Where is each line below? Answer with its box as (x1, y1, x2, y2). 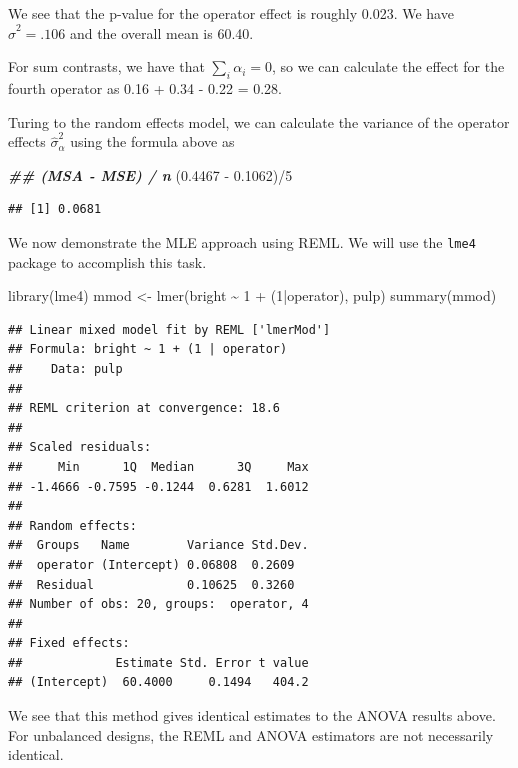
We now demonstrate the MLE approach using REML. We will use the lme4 (8, 231, 476, 252)
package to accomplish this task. (8, 251, 207, 272)
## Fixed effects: (8, 636, 130, 651)
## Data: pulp (8, 361, 123, 376)
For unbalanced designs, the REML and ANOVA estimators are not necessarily (8, 724, 494, 745)
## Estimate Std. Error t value (8, 655, 309, 670)
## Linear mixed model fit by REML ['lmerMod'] (8, 322, 331, 337)
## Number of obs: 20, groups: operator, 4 (8, 597, 309, 612)
